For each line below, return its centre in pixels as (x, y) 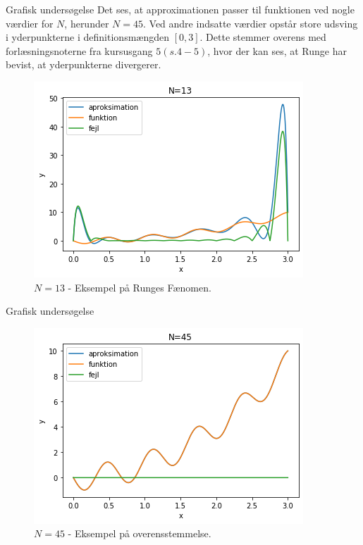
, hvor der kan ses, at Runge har (277, 50)
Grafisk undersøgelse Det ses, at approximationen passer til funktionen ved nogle (180, 9)
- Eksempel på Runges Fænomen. (140, 287)
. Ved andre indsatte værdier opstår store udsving (251, 23)
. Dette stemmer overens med (263, 37)
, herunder (87, 23)
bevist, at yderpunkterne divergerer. (84, 64)
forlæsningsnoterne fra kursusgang (79, 50)
